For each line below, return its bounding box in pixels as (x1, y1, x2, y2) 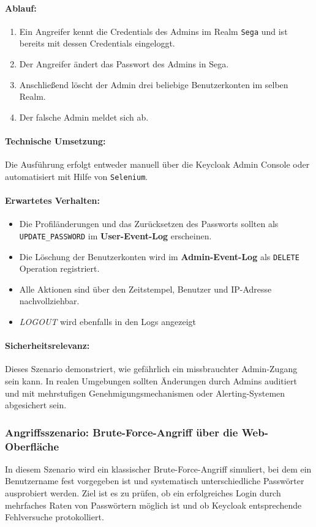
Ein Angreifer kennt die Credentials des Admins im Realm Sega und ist (19, 24, 288, 37)
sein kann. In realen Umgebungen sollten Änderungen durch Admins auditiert (5, 374, 297, 387)
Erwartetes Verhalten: (5, 194, 100, 207)
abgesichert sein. (5, 398, 67, 411)
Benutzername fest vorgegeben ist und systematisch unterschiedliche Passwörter (5, 474, 304, 487)
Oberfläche (5, 438, 59, 454)
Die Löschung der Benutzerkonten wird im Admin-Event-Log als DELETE (19, 250, 299, 263)
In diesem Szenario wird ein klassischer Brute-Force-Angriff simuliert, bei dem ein (5, 462, 312, 475)
